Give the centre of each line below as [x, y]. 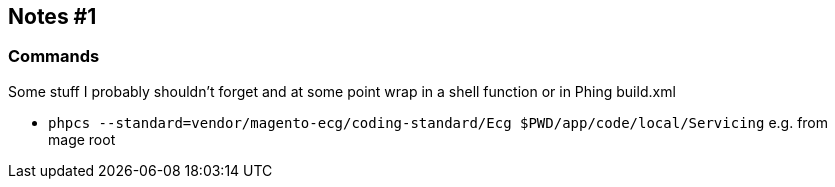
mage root [82, 139]
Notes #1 [52, 16]
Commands [54, 56]
